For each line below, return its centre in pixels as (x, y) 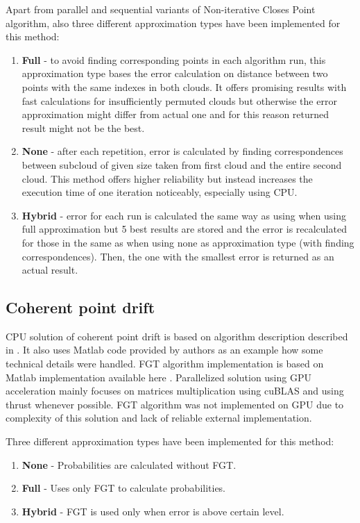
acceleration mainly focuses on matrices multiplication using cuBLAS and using (175, 391)
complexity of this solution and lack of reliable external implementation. (159, 418)
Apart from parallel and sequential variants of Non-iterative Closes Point (161, 9)
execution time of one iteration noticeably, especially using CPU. (160, 192)
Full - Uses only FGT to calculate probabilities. (124, 488)
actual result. (50, 270)
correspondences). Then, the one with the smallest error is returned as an (178, 256)
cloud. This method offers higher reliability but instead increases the (167, 178)
